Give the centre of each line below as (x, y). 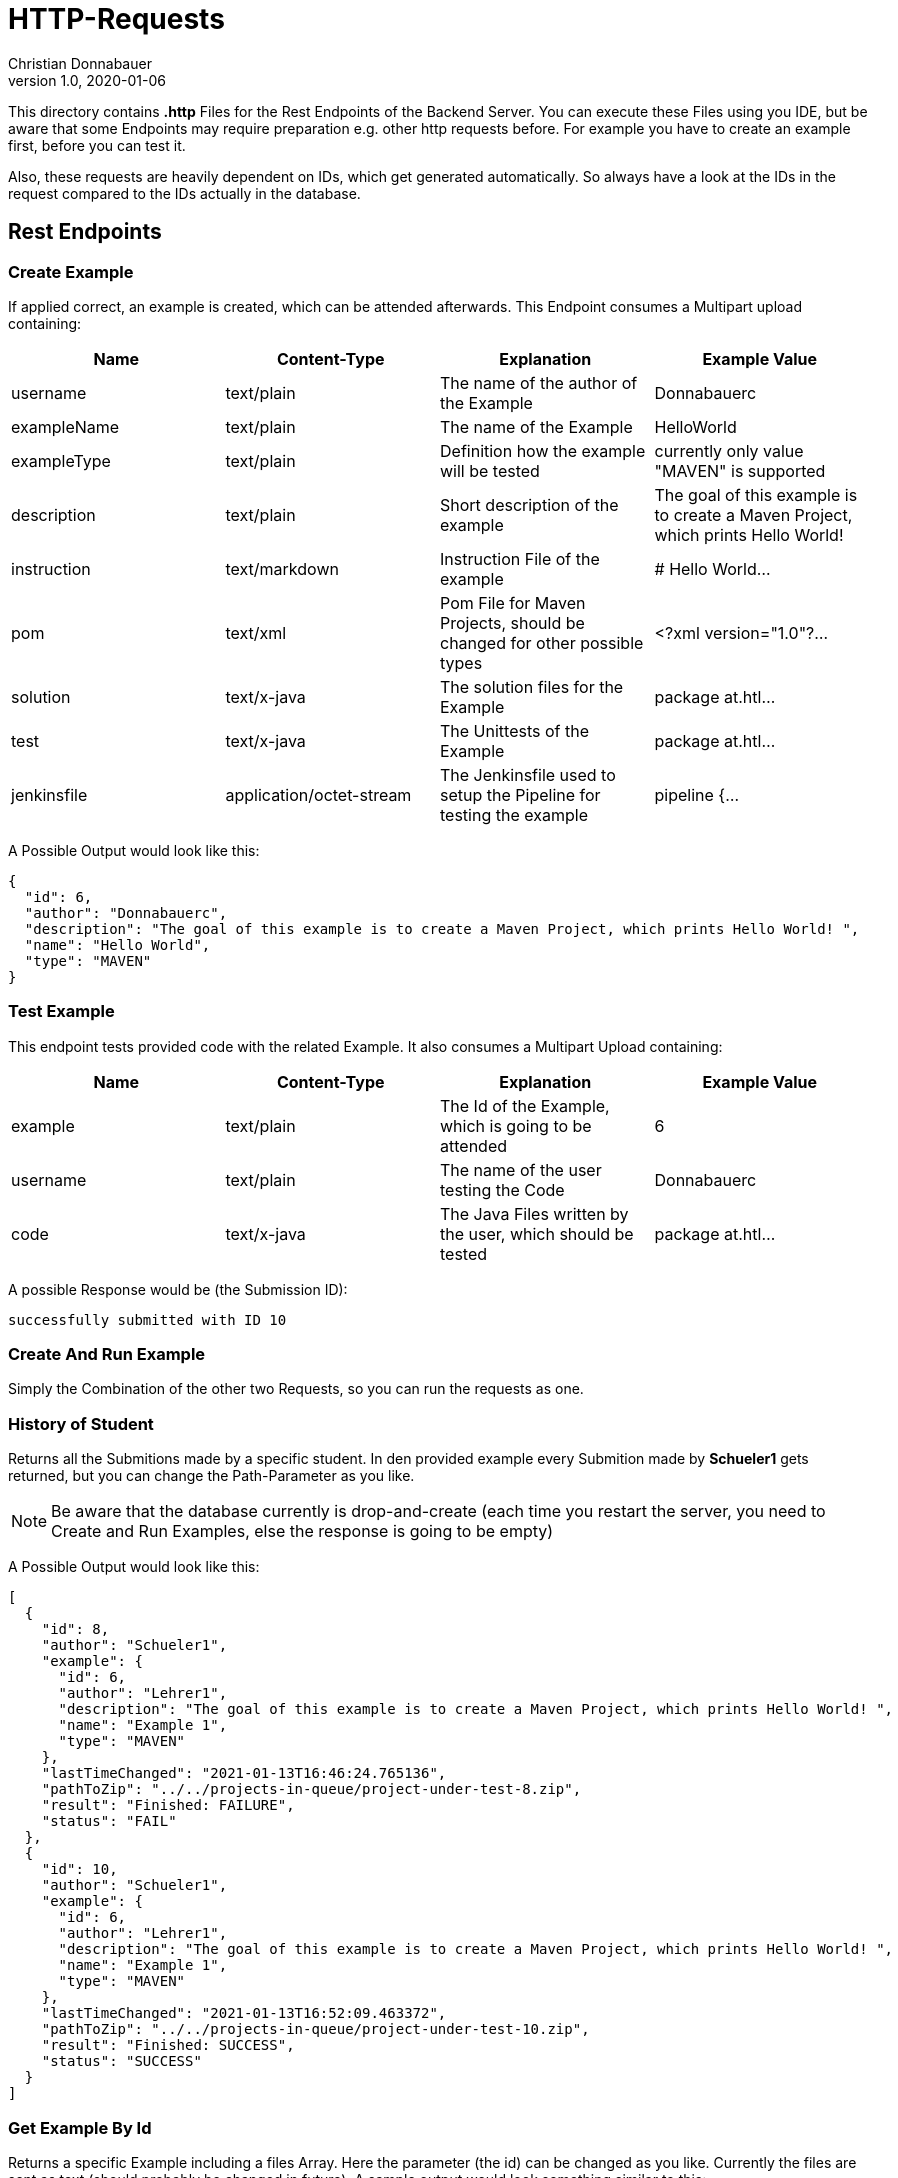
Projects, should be (512, 622)
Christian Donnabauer (80, 63)
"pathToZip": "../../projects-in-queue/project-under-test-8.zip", (311, 1789)
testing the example (514, 814)
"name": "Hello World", (117, 944)
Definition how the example (543, 450)
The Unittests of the (514, 730)
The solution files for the (532, 686)
